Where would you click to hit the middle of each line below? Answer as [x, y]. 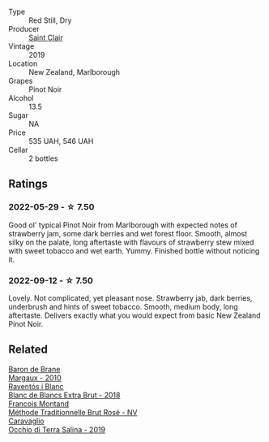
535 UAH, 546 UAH [61, 141]
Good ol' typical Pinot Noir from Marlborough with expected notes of [123, 225]
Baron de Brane [34, 369]
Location [23, 63]
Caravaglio [26, 421]
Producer [24, 29]
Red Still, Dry [50, 20]
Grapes [21, 81]
